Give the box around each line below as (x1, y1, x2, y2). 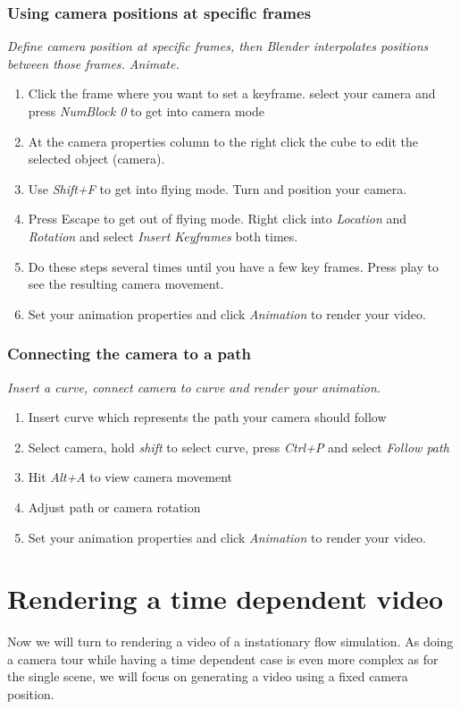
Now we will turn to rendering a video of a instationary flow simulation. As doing (7, 632, 454, 651)
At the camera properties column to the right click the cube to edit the (28, 131, 418, 150)
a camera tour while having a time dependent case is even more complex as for (7, 649, 439, 668)
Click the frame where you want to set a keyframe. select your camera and (28, 84, 436, 103)
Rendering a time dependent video (7, 580, 444, 617)
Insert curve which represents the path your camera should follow (28, 408, 387, 426)
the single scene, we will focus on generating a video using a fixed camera (7, 667, 408, 686)
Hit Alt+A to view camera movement (28, 468, 233, 486)
